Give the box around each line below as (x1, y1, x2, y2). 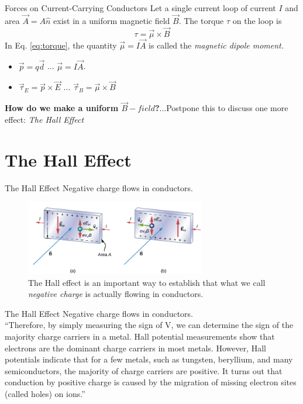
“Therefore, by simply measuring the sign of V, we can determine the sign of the (5, 319, 294, 331)
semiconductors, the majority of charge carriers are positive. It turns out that (5, 364, 283, 377)
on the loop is (232, 14, 282, 26)
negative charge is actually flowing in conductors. (28, 288, 204, 300)
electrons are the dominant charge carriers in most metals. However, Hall (5, 341, 266, 354)
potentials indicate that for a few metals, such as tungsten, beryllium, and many (5, 353, 293, 365)
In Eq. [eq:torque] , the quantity (5, 39, 117, 51)
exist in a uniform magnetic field (53, 14, 170, 26)
